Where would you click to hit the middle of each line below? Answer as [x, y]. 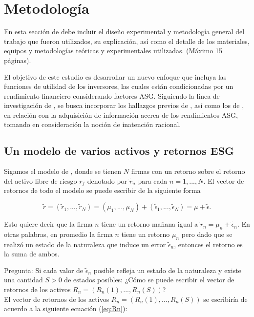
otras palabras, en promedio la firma [58, 234]
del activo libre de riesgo [41, 180]
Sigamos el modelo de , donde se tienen [63, 171]
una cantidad [23, 280]
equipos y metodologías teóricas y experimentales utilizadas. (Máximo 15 [113, 51]
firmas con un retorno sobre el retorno [188, 171]
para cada [153, 180]
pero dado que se [207, 234]
